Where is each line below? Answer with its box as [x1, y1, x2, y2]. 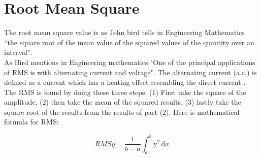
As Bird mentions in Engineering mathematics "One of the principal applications [4, 56, 255, 67]
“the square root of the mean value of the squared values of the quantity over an [4, 37, 254, 47]
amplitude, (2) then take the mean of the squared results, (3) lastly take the [4, 97, 241, 107]
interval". [4, 47, 32, 57]
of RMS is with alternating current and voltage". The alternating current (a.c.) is [4, 67, 257, 77]
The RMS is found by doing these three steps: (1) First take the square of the [4, 86, 246, 97]
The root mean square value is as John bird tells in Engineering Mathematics [4, 27, 245, 38]
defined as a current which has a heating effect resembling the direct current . [4, 77, 246, 87]
